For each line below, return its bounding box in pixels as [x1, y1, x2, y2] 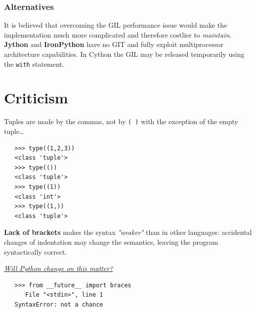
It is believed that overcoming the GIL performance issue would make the [4, 20, 227, 30]
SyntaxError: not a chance [14, 301, 103, 308]
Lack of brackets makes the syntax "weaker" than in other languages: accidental [4, 227, 252, 237]
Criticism [4, 88, 68, 108]
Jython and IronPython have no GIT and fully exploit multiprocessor [4, 39, 223, 49]
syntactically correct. [4, 246, 67, 257]
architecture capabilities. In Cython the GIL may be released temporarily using [4, 49, 245, 59]
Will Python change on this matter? [4, 263, 113, 273]
